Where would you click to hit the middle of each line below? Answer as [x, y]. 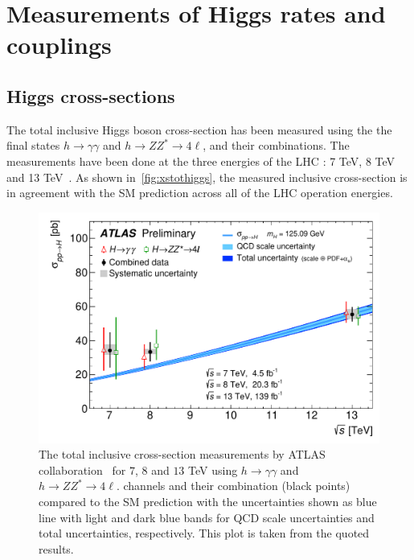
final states [33, 145]
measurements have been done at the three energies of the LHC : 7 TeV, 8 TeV [201, 161]
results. [56, 548]
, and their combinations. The [276, 145]
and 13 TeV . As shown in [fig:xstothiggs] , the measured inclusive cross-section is [207, 177]
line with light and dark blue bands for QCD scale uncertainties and [207, 517]
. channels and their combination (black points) [233, 486]
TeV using [213, 469]
